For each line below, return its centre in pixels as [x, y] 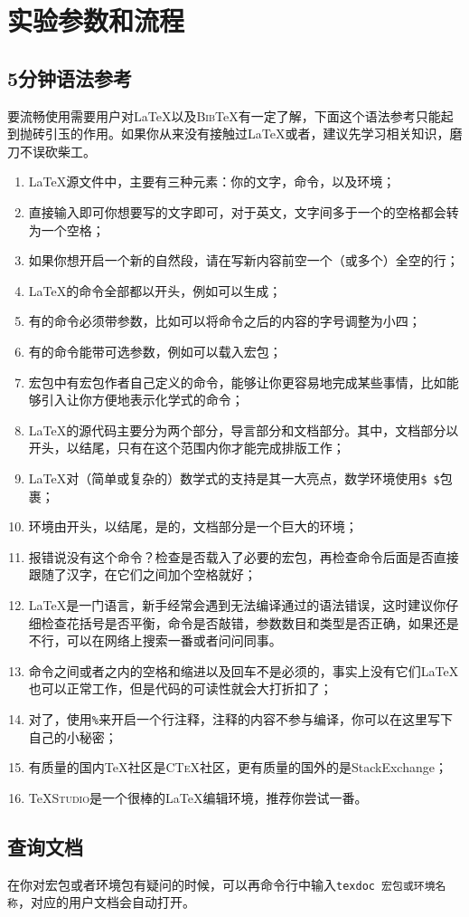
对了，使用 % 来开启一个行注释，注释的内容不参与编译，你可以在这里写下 [240, 718]
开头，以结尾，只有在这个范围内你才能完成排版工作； [187, 448]
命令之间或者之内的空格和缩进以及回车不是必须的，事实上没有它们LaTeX [244, 670]
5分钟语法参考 [70, 77]
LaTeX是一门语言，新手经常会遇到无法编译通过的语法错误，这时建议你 [237, 604]
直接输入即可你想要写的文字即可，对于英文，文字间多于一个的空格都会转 [244, 211]
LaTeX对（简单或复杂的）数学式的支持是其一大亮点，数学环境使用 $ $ [234, 478]
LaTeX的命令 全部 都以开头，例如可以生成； [155, 290]
